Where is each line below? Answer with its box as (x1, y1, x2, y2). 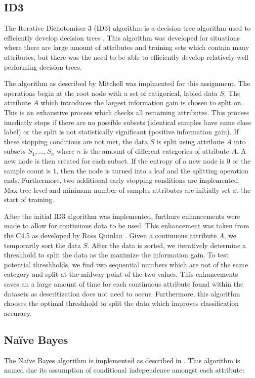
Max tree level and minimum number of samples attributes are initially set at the (4, 184, 251, 195)
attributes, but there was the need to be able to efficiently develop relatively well (4, 51, 249, 62)
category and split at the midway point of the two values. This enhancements (4, 269, 238, 279)
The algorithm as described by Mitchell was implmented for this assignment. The (4, 78, 250, 88)
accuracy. (4, 307, 32, 318)
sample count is (4, 165, 51, 175)
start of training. (4, 194, 54, 205)
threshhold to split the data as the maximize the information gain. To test (4, 250, 229, 260)
